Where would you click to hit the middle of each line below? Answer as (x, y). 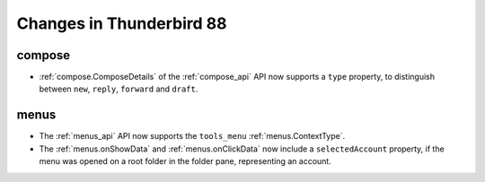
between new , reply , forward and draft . (119, 89)
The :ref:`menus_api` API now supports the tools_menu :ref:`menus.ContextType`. (192, 136)
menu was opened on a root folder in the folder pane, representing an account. (185, 161)
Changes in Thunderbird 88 (122, 23)
